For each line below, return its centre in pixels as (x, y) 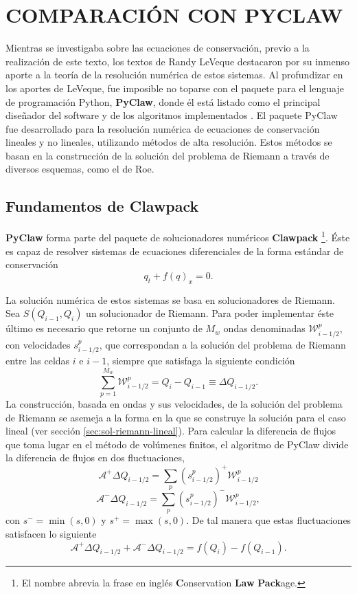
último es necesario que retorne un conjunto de (104, 328)
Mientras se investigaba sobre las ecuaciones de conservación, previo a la (158, 48)
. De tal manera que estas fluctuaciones (269, 520)
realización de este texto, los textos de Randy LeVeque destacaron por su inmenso (178, 61)
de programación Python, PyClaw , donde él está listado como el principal (163, 101)
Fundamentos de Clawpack (102, 206)
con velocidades (38, 344)
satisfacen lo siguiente (51, 533)
